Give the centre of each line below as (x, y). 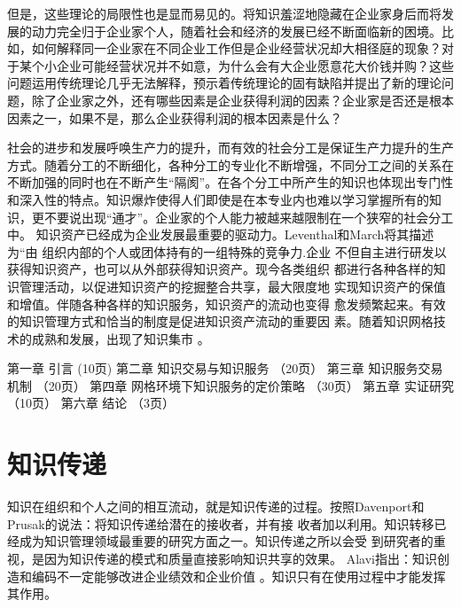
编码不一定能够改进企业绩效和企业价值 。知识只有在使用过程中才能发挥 (238, 576)
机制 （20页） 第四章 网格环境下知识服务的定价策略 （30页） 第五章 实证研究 (230, 385)
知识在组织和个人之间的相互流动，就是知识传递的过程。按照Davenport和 (216, 507)
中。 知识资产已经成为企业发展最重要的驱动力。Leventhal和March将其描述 (221, 234)
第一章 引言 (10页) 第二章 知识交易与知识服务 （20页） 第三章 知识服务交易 (225, 368)
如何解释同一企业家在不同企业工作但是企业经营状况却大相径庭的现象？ (236, 48)
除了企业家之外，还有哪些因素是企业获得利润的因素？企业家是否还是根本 (242, 100)
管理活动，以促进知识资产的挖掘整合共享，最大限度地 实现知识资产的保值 (232, 286)
